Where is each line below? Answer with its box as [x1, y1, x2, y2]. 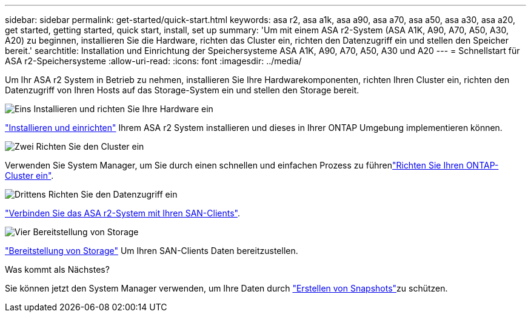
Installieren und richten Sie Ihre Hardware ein [33, 104, 213, 114]
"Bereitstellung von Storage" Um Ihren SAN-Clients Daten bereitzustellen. [5, 245, 298, 256]
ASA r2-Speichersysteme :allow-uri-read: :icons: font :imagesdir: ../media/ [5, 56, 302, 66]
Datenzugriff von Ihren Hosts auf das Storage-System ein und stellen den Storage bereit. [5, 85, 359, 95]
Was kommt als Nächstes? [5, 264, 110, 275]
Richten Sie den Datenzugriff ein [48, 189, 178, 199]
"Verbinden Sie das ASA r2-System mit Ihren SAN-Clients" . [5, 208, 241, 218]
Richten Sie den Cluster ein [36, 141, 144, 152]
